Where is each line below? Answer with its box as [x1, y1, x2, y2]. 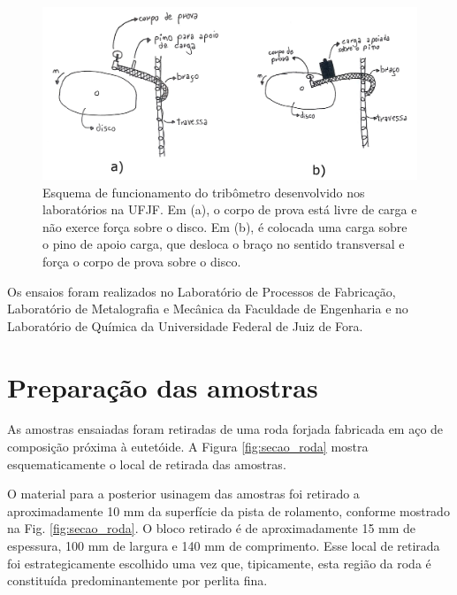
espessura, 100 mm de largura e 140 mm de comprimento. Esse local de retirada [7, 537, 440, 555]
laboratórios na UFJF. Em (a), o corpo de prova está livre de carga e [42, 200, 417, 219]
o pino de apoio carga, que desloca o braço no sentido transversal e [42, 235, 405, 253]
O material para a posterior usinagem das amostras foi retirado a [7, 484, 360, 503]
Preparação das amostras [7, 368, 318, 405]
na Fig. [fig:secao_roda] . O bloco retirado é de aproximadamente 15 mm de [7, 519, 416, 537]
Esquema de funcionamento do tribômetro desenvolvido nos [42, 182, 365, 201]
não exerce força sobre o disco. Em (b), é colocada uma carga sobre [42, 217, 407, 236]
